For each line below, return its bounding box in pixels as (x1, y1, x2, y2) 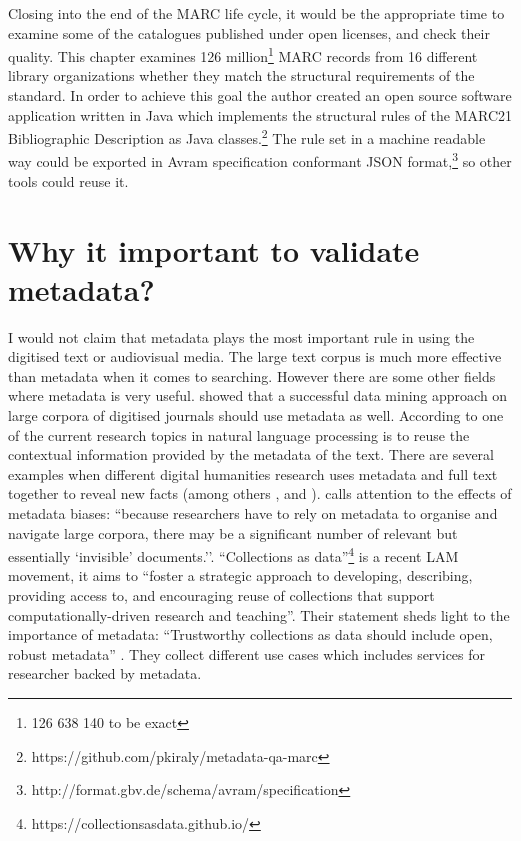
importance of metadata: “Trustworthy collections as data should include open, (8, 624, 493, 645)
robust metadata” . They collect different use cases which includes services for (8, 643, 486, 664)
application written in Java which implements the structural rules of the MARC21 (8, 104, 512, 125)
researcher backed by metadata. (8, 663, 202, 684)
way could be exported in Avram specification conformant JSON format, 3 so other (8, 148, 512, 172)
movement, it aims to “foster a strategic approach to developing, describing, (8, 565, 473, 586)
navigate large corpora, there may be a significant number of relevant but (8, 522, 458, 543)
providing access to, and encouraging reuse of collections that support (8, 585, 435, 605)
